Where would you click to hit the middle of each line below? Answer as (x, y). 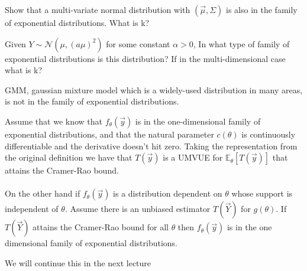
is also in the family (262, 9)
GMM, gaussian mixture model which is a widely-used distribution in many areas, (154, 89)
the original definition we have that (69, 157)
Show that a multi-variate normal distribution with (98, 9)
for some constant (138, 43)
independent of (32, 209)
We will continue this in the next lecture (78, 262)
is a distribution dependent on (168, 193)
